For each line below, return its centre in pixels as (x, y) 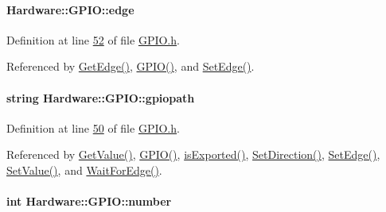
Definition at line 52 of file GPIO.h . (93, 39)
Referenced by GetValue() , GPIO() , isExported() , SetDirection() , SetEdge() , (193, 154)
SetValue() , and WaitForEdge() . (84, 170)
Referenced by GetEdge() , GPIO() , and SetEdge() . (131, 66)
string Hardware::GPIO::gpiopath (101, 97)
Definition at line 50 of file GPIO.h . (93, 127)
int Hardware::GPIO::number (89, 201)
